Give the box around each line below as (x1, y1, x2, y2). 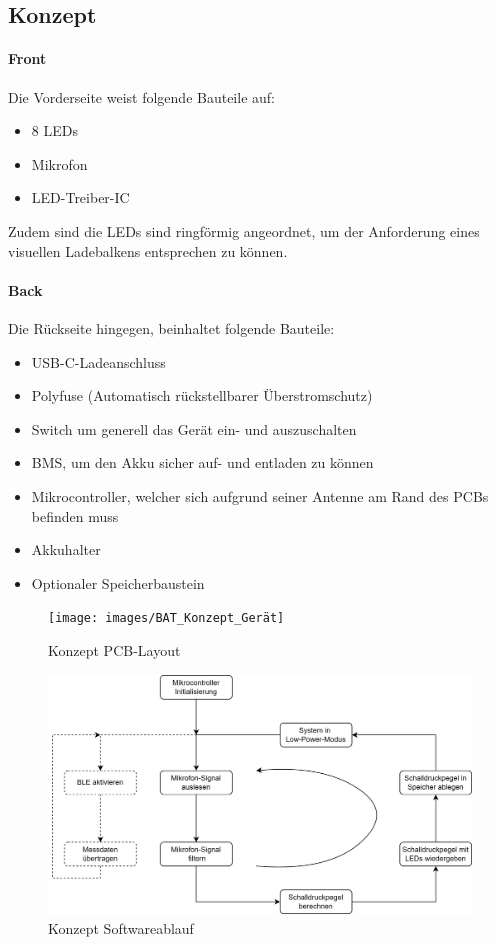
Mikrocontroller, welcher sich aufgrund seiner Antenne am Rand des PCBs (31, 485, 489, 506)
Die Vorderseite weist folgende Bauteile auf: (8, 86, 275, 107)
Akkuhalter (31, 539, 101, 560)
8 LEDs (31, 120, 78, 141)
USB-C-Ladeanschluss (31, 351, 166, 372)
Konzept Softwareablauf (48, 917, 194, 938)
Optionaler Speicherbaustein (31, 572, 205, 593)
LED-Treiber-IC (31, 187, 130, 208)
